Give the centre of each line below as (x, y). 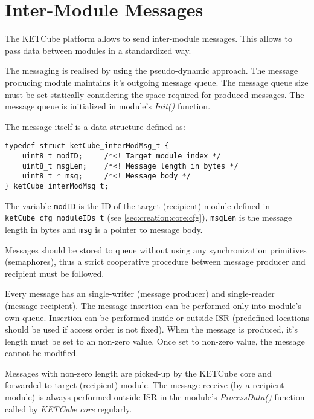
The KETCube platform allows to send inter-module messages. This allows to (149, 38)
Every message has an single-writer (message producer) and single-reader (140, 294)
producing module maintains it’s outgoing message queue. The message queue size (157, 82)
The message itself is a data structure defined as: (95, 126)
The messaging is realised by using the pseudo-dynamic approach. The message (152, 70)
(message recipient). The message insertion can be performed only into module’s (153, 305)
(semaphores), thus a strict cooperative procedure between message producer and (155, 261)
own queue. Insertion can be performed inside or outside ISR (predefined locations (157, 317)
